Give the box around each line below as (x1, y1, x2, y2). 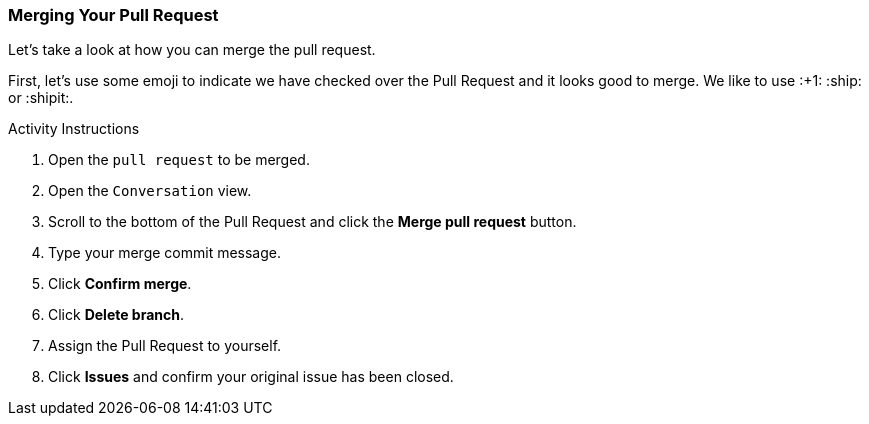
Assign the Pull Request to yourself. (48, 337, 282, 355)
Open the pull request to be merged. (48, 151, 310, 169)
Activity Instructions (8, 120, 140, 138)
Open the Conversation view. (48, 182, 252, 200)
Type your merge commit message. (48, 244, 282, 262)
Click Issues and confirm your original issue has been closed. (48, 368, 454, 386)
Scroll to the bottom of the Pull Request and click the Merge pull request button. (48, 213, 577, 231)
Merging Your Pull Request (8, 5, 219, 25)
